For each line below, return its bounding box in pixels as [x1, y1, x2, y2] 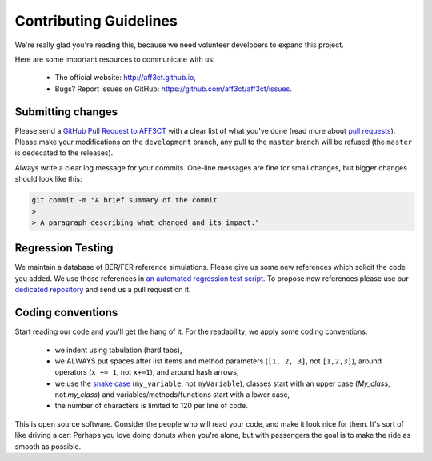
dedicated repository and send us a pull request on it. [14, 285, 191, 295]
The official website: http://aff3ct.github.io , [54, 73, 196, 82]
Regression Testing [14, 241, 114, 255]
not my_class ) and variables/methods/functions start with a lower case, [54, 390, 290, 399]
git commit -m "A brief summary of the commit [31, 196, 218, 205]
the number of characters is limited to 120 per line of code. [54, 401, 248, 411]
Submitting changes [14, 105, 118, 118]
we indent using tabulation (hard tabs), [54, 345, 182, 355]
